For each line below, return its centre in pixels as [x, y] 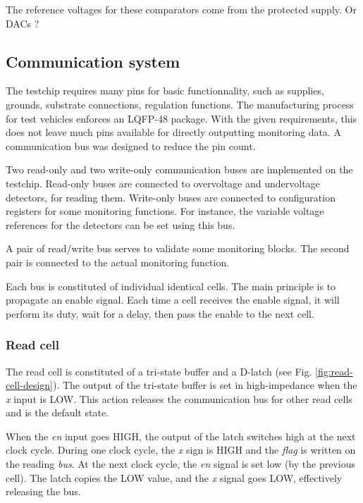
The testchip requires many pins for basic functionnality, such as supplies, [165, 91]
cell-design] [29, 385]
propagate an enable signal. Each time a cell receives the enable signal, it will [173, 300]
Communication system [93, 61]
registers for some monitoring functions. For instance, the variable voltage [165, 211]
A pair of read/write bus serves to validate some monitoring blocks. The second [178, 248]
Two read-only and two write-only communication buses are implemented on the [179, 169]
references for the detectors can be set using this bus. [121, 224]
